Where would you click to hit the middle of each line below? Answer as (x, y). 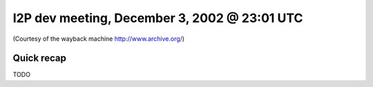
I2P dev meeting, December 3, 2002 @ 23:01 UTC (158, 18)
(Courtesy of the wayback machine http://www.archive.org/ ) (99, 39)
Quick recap (40, 58)
